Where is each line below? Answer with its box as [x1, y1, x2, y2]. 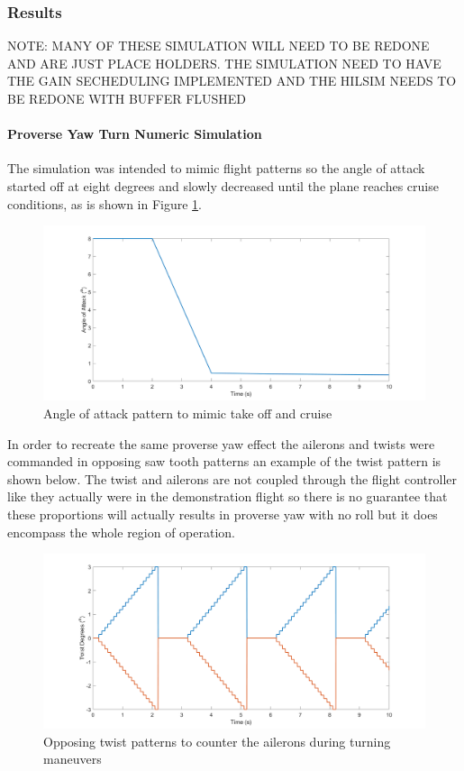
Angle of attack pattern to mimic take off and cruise [43, 403, 332, 422]
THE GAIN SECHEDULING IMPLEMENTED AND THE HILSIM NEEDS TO [7, 71, 457, 90]
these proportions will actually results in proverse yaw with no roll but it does [7, 504, 438, 523]
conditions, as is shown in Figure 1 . [7, 194, 203, 213]
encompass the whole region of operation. [7, 522, 236, 541]
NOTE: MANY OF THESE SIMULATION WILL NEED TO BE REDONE [7, 36, 430, 55]
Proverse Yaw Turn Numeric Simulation [7, 124, 262, 143]
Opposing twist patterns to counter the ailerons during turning [43, 731, 391, 750]
